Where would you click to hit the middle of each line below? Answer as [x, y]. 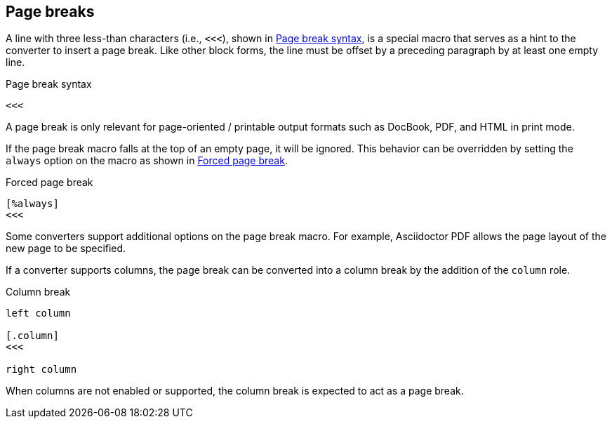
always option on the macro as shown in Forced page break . [147, 161]
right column [41, 370]
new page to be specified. [66, 249]
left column [38, 313]
